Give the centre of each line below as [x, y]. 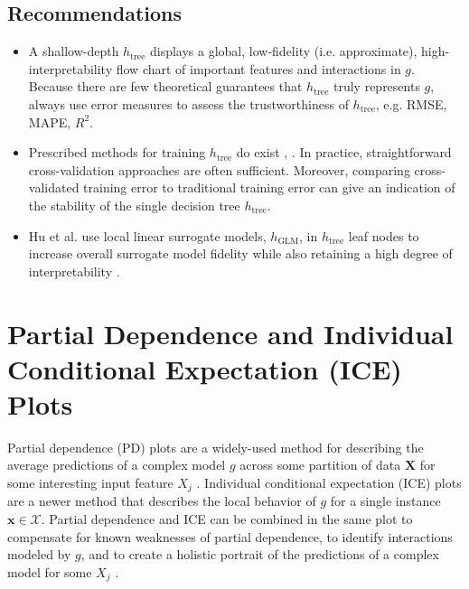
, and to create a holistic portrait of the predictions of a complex [260, 554]
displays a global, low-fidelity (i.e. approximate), [283, 51]
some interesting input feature [90, 483]
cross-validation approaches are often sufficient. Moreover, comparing [219, 169]
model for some [50, 571]
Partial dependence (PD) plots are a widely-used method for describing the [216, 447]
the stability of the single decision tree [134, 205]
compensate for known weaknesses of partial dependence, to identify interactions [230, 536]
